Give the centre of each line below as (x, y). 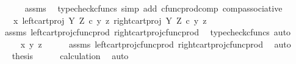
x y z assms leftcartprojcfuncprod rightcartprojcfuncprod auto (156, 44)
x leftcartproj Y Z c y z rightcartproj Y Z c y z (110, 20)
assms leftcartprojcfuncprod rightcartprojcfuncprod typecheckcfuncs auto (148, 32)
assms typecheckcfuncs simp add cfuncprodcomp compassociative (153, 8)
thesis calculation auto (70, 56)
